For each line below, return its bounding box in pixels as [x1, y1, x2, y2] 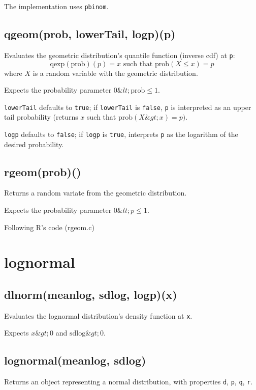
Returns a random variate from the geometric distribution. [4, 187, 187, 198]
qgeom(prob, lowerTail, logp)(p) [4, 26, 176, 42]
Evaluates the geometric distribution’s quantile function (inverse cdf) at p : [4, 49, 235, 60]
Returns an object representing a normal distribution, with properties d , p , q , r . [4, 376, 253, 387]
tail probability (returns [4, 112, 78, 122]
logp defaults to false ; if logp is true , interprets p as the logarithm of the [4, 128, 238, 139]
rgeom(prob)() [4, 163, 81, 179]
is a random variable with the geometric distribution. [33, 67, 198, 78]
